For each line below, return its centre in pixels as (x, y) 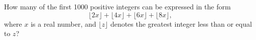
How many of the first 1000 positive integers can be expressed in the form (117, 6)
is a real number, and (63, 23)
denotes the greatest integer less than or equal (181, 23)
